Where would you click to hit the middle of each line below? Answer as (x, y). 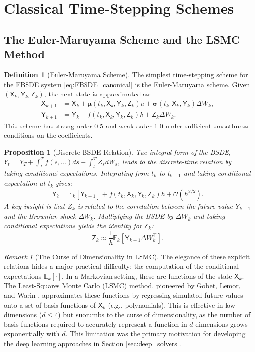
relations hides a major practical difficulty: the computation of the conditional (122, 266)
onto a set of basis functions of (50, 304)
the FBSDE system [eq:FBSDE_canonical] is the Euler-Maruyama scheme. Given (127, 84)
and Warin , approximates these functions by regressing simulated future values (124, 295)
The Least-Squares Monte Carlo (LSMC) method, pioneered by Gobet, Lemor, (122, 285)
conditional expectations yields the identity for (73, 225)
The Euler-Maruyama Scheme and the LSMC (122, 39)
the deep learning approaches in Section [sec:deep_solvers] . (93, 343)
